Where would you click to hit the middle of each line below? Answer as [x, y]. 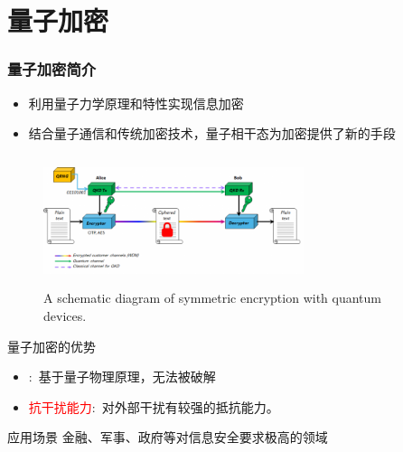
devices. [65, 315]
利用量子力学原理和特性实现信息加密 [136, 103]
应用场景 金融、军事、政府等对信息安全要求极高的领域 [168, 437]
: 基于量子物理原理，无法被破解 [122, 377]
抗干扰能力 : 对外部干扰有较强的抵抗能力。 [154, 406]
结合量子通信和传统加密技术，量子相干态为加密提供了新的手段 [212, 133]
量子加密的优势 [52, 346]
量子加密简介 [52, 69]
